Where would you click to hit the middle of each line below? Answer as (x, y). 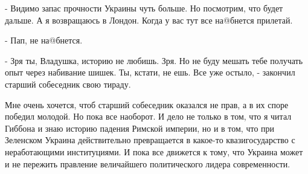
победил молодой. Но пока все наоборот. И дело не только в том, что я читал (148, 116)
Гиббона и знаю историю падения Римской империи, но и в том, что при (140, 128)
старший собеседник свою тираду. (68, 84)
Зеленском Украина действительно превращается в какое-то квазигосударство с (150, 140)
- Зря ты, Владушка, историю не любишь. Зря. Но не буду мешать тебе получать (154, 60)
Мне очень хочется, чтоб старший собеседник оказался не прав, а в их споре (147, 104)
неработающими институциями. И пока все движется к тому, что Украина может (154, 151)
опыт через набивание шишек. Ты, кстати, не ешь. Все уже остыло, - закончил (150, 72)
